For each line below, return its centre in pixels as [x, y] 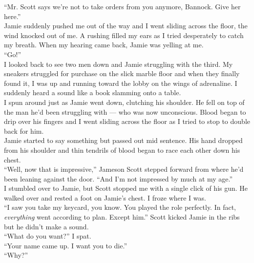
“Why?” [16, 255]
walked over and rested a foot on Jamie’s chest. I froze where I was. [105, 197]
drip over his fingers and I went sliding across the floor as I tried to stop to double [127, 121]
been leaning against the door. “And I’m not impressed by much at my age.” [118, 178]
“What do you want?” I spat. [48, 236]
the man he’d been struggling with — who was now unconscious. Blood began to [125, 111]
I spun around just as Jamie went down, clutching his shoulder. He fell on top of [124, 102]
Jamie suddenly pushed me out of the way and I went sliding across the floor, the [126, 26]
